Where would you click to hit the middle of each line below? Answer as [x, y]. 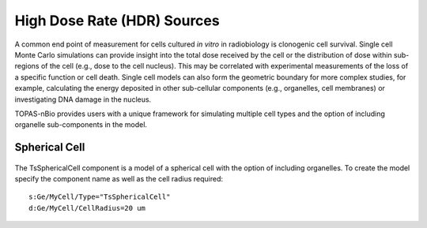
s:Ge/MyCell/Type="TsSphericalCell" [100, 197]
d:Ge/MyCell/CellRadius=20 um [87, 208]
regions [27, 66]
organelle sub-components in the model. [81, 125]
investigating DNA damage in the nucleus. [83, 99]
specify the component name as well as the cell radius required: [119, 179]
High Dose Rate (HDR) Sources [117, 21]
